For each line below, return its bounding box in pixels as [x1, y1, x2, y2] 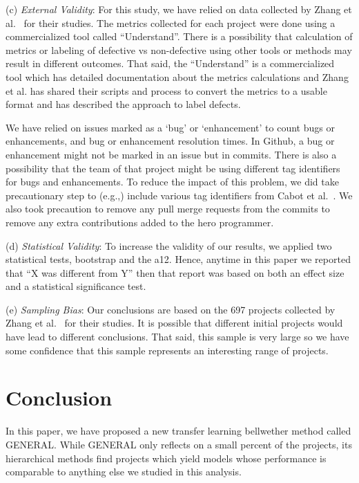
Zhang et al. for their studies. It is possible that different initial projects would [6, 316, 343, 330]
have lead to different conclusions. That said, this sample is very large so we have [6, 329, 349, 344]
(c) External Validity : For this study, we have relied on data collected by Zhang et [6, 2, 352, 16]
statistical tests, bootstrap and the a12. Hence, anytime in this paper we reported [6, 252, 351, 266]
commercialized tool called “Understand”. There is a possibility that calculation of [6, 29, 353, 44]
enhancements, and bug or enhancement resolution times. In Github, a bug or [6, 134, 335, 148]
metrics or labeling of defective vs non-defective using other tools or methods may [6, 42, 352, 57]
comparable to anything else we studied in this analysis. [6, 464, 242, 479]
